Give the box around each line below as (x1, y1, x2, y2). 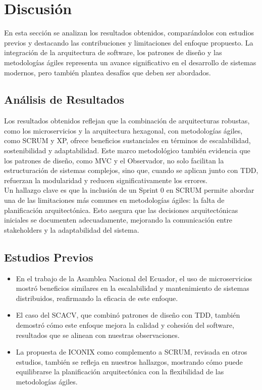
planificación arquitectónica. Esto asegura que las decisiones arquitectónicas (4, 204, 238, 215)
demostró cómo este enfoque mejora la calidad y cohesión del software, (16, 320, 234, 330)
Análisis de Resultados (4, 92, 125, 107)
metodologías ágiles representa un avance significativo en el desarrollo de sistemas (4, 57, 256, 67)
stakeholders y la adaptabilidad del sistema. (4, 224, 139, 235)
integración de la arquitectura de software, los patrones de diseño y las (4, 47, 222, 58)
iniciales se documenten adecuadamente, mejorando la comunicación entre (4, 214, 233, 225)
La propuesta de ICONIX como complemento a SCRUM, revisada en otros (16, 346, 247, 357)
